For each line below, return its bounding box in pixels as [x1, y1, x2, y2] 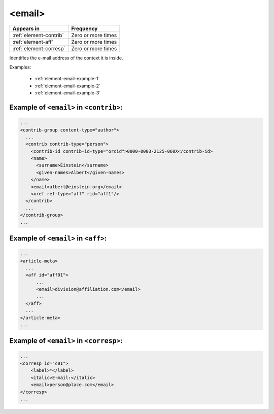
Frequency [71, 25, 98, 32]
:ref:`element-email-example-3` [35, 90, 101, 96]
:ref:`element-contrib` [12, 31, 64, 39]
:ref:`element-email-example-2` [35, 83, 101, 89]
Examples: [9, 64, 31, 70]
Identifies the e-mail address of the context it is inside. [9, 55, 123, 61]
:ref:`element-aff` [12, 38, 54, 45]
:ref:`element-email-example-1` [35, 76, 100, 82]
